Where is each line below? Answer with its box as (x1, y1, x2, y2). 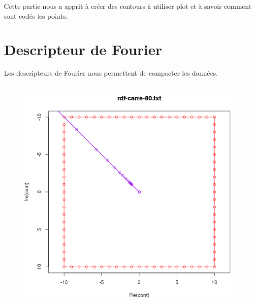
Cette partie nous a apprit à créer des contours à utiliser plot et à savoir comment (4, 1, 252, 11)
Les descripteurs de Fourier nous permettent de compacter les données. (4, 68, 218, 78)
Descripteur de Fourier (4, 39, 162, 59)
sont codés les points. (4, 10, 68, 21)
